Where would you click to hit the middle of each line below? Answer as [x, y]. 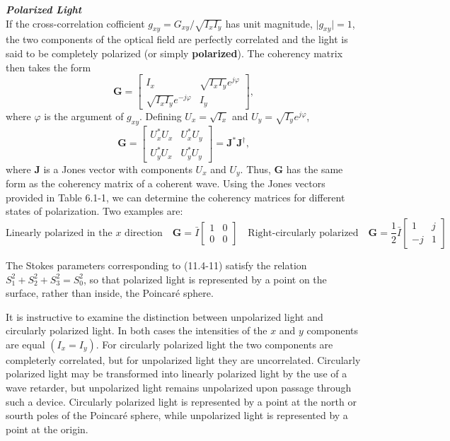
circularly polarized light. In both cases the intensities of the [137, 330]
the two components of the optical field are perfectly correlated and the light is [177, 39]
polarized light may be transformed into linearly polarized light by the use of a [177, 374]
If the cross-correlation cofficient [75, 23]
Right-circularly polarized [303, 233]
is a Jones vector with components [118, 169]
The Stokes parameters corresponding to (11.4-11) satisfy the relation [156, 265]
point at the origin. [47, 429]
